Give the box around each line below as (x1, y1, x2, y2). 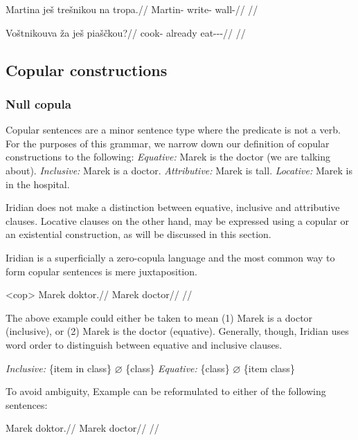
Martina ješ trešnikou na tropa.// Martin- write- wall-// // (6, 2, 258, 16)
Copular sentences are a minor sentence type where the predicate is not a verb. (6, 122, 341, 137)
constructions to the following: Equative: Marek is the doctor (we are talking (6, 149, 330, 164)
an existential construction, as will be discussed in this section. (6, 227, 271, 241)
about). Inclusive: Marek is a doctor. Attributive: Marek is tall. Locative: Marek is (6, 163, 352, 177)
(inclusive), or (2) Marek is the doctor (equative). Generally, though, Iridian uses (6, 324, 349, 338)
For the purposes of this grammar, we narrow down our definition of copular (6, 136, 330, 150)
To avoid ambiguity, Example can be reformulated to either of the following (6, 384, 326, 398)
